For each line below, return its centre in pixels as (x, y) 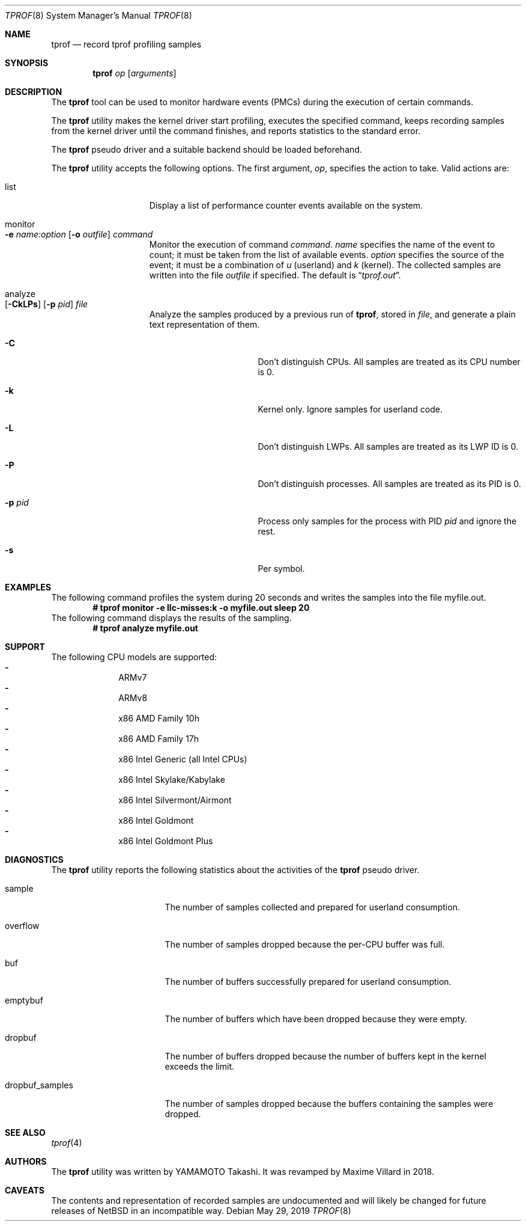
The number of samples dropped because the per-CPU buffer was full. (305, 944)
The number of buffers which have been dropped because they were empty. (316, 1019)
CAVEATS (25, 1190)
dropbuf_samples (39, 1085)
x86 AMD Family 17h (159, 739)
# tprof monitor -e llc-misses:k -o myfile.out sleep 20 (201, 608)
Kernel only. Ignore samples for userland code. (350, 409)
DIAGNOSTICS (34, 860)
